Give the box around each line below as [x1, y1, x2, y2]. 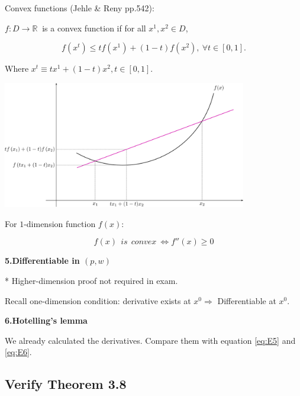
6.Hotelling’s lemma [5, 314, 88, 327]
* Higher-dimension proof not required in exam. [5, 274, 178, 287]
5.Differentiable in [5, 254, 80, 267]
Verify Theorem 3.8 [5, 375, 127, 393]
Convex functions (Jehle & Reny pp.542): [5, 2, 154, 14]
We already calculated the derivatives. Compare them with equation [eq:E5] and [5, 334, 296, 346]
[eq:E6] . [5, 346, 32, 358]
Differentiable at [217, 294, 276, 306]
